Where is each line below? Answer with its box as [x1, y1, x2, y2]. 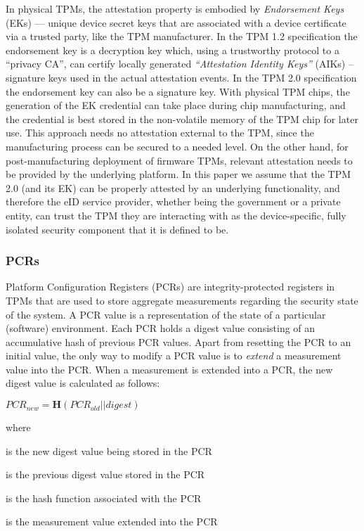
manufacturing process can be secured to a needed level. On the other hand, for [6, 139, 349, 153]
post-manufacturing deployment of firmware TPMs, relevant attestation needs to [6, 153, 353, 167]
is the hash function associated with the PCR [6, 490, 202, 505]
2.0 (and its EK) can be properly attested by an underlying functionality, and [6, 180, 340, 195]
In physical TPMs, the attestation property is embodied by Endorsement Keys [6, 1, 344, 15]
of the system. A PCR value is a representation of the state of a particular [6, 307, 326, 321]
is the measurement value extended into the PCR [6, 514, 218, 529]
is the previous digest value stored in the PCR [6, 467, 205, 482]
